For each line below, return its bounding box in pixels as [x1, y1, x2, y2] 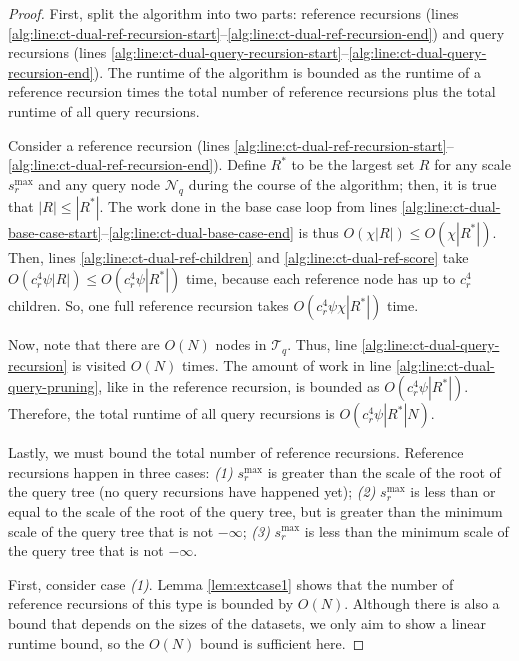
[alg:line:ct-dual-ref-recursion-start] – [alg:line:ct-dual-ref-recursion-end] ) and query [8, 22, 505, 43]
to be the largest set [291, 154, 415, 175]
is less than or [410, 481, 496, 502]
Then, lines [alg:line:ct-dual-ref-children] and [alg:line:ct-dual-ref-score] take [8, 246, 469, 267]
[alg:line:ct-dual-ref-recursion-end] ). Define [8, 154, 266, 175]
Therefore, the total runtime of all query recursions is [8, 403, 335, 424]
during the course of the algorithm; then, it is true [188, 173, 497, 194]
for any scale [434, 154, 511, 175]
